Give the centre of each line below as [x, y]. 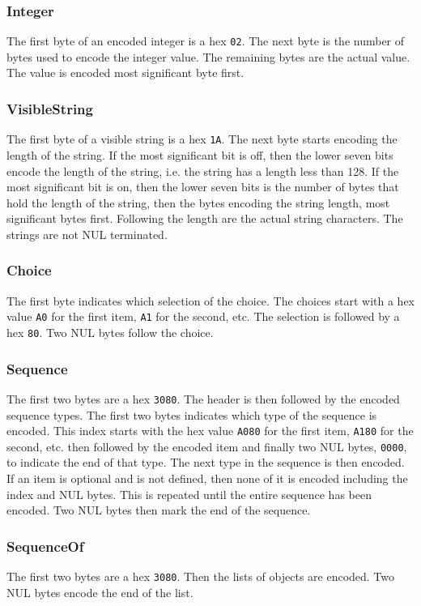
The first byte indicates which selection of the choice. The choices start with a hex [210, 300]
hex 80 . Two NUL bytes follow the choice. [110, 332]
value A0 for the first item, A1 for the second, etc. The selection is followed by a [203, 316]
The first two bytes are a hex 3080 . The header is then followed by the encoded [203, 398]
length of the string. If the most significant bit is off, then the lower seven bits [200, 154]
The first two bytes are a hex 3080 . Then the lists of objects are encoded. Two [201, 576]
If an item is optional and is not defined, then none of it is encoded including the [207, 478]
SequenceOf [45, 546]
